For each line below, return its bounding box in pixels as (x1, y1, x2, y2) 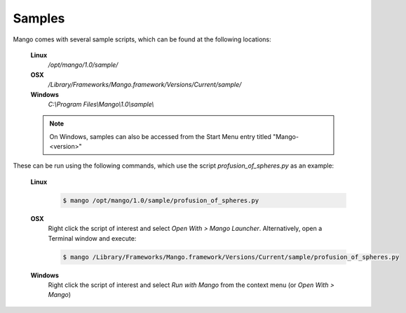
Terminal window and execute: (48, 234, 137, 242)
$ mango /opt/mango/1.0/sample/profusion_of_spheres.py (62, 197, 259, 204)
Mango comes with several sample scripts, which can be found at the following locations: (13, 35, 271, 44)
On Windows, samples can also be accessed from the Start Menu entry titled (49, 132, 271, 140)
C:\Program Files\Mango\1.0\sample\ (48, 100, 154, 108)
